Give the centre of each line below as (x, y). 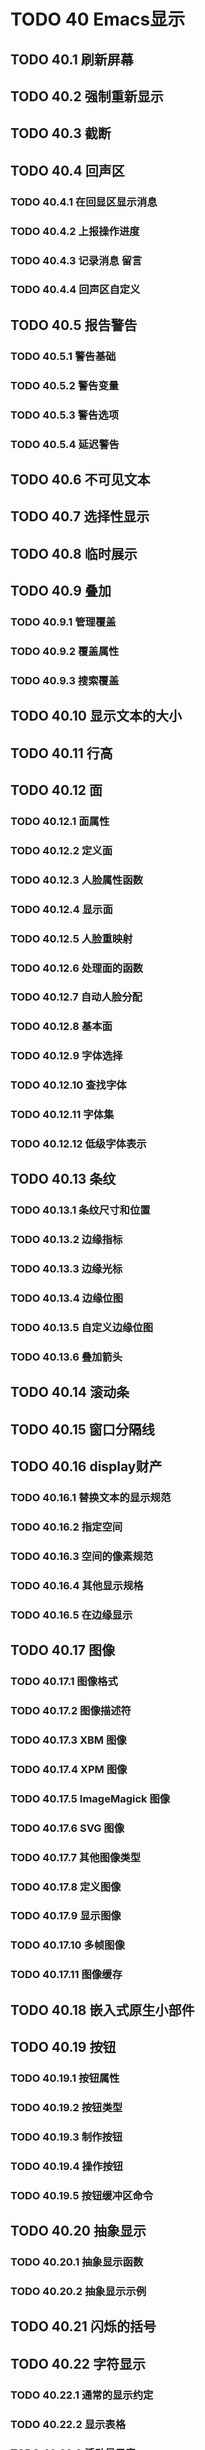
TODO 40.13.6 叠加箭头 (66, 1357)
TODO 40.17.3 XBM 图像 (68, 1740)
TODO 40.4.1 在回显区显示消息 (84, 202)
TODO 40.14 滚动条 (70, 1392)
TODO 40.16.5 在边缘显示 (71, 1615)
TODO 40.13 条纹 (63, 1179)
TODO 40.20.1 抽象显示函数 (77, 2262)
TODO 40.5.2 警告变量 (65, 385)
